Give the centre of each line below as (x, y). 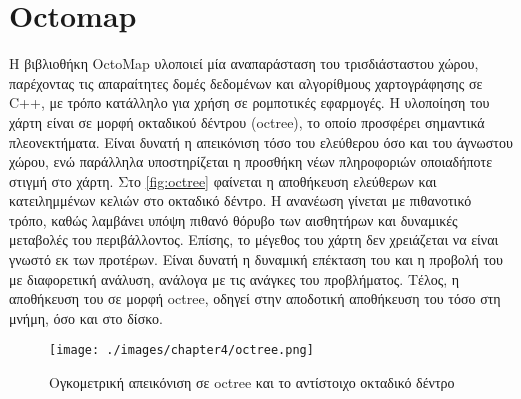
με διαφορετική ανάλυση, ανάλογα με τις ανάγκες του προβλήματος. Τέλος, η (234, 278)
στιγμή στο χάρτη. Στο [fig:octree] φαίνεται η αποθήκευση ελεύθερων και (223, 180)
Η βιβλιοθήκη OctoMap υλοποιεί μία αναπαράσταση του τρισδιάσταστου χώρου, (244, 63)
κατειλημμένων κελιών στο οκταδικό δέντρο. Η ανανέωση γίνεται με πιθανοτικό (240, 200)
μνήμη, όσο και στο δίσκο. (86, 317)
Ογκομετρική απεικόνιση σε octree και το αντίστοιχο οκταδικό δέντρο (252, 382)
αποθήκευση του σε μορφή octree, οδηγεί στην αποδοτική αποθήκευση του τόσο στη (255, 298)
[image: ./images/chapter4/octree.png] (181, 350)
